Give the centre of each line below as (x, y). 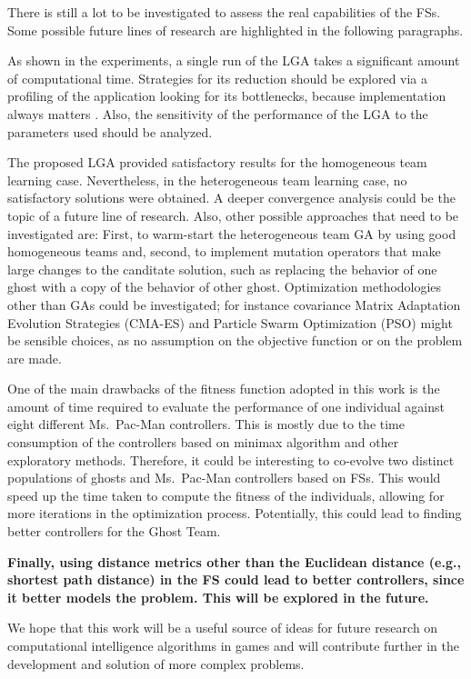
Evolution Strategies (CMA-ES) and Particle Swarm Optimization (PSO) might (230, 322)
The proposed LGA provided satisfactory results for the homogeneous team (217, 162)
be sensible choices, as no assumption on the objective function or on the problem (235, 340)
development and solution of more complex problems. (156, 663)
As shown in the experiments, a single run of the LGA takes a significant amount (234, 60)
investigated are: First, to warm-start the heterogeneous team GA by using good (232, 233)
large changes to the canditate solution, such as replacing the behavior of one (222, 269)
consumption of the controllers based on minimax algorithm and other (203, 442)
